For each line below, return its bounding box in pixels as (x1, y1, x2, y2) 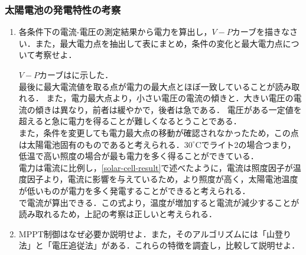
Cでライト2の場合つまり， (195, 138, 296, 150)
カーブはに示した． (39, 69, 113, 80)
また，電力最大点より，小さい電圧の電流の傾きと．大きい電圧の (46, 92, 294, 104)
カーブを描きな (232, 25, 289, 38)
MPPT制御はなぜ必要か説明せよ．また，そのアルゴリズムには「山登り (18, 227, 292, 240)
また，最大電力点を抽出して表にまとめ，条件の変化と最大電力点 (35, 37, 283, 49)
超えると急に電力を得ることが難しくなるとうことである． (18, 115, 242, 127)
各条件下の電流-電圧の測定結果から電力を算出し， (18, 25, 212, 38)
